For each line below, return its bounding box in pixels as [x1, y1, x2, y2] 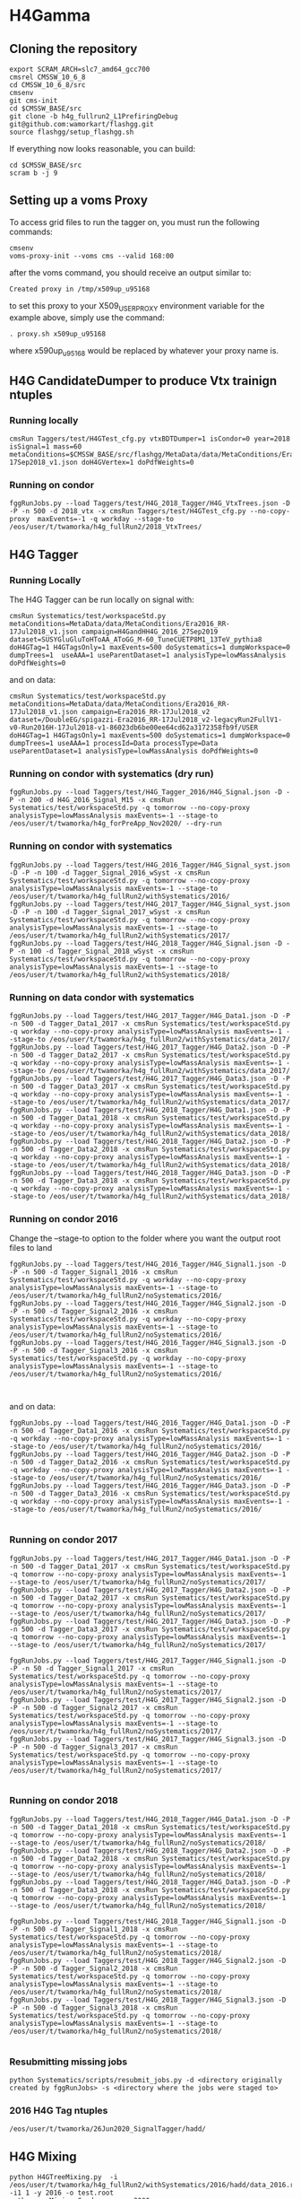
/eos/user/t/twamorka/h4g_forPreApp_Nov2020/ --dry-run [9, 819, 222, 828]
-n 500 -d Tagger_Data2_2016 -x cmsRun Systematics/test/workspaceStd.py [9, 1458, 291, 1467]
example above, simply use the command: [9, 311, 166, 323]
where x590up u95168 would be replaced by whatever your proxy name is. [9, 345, 279, 358]
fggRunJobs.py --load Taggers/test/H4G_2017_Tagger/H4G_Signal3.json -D [9, 1734, 287, 1743]
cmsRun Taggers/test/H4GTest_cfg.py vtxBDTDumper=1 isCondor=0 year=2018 [9, 434, 291, 444]
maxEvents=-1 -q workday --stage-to [37, 515, 175, 524]
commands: [9, 226, 54, 237]
